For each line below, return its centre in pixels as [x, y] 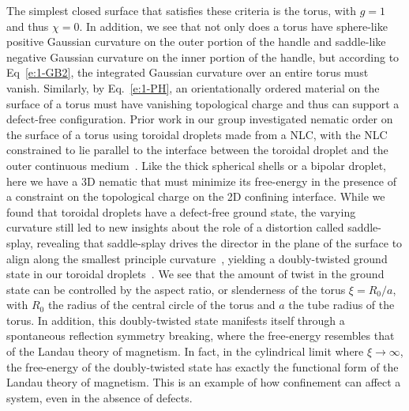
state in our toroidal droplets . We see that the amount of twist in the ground [195, 274]
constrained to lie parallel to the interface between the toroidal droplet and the [197, 150]
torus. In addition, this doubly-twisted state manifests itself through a [176, 320]
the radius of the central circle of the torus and [161, 305]
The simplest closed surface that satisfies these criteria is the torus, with [182, 10]
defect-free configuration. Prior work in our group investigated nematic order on [200, 119]
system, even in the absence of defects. [99, 397]
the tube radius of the [341, 305]
